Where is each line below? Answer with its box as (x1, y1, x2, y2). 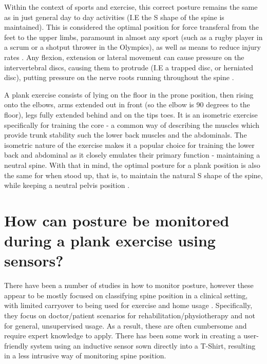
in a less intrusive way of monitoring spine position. (4, 350, 166, 361)
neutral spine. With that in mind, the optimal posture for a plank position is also (4, 159, 260, 170)
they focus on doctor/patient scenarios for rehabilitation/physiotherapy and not (4, 310, 256, 320)
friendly (4, 340, 28, 351)
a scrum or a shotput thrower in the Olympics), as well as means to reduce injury (4, 42, 261, 52)
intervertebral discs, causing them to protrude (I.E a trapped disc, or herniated (4, 62, 254, 72)
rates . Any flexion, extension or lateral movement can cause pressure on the (4, 51, 244, 62)
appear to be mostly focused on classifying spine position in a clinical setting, (4, 290, 248, 300)
